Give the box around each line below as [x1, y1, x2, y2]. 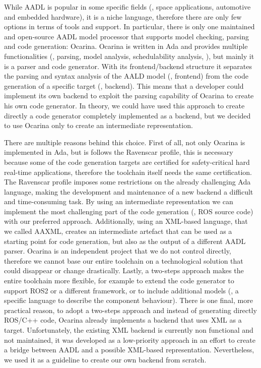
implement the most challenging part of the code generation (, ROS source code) [4, 206, 253, 216]
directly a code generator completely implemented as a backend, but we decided [4, 110, 251, 120]
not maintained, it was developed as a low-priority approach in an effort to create [4, 334, 255, 345]
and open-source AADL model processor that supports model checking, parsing [4, 31, 249, 41]
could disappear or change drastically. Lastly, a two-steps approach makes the [4, 265, 244, 276]
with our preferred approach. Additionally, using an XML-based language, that [4, 216, 248, 226]
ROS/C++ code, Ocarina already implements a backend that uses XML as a [4, 315, 242, 325]
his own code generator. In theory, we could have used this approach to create [4, 100, 245, 110]
